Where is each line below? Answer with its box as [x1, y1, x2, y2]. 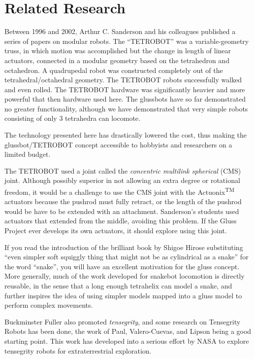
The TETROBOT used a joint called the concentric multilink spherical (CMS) [4, 165, 241, 176]
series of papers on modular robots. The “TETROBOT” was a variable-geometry [4, 36, 249, 46]
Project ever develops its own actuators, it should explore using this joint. [4, 225, 227, 236]
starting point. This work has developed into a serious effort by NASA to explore [4, 336, 249, 346]
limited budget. [4, 149, 51, 159]
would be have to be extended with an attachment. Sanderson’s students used [4, 206, 239, 216]
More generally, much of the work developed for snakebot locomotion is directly [4, 271, 245, 281]
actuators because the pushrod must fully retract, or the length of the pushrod [4, 196, 242, 207]
